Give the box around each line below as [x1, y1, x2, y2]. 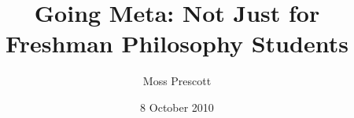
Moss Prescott [142, 73, 212, 89]
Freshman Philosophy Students [6, 27, 348, 59]
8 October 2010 [140, 98, 214, 115]
